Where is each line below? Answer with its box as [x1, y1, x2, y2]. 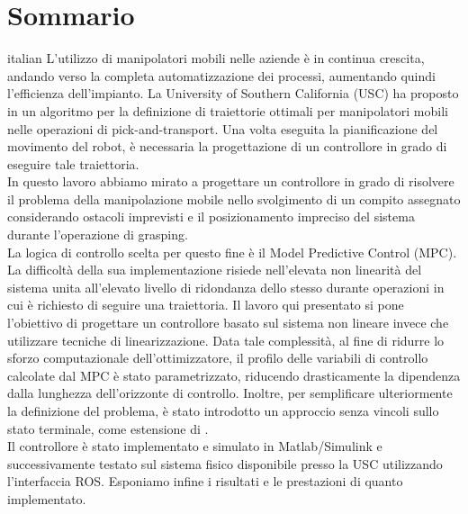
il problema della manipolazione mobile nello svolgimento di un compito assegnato [7, 189, 461, 208]
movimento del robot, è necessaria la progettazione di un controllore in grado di [7, 137, 447, 156]
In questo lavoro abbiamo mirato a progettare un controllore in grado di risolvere [7, 172, 454, 191]
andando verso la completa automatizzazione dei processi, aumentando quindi [7, 66, 436, 85]
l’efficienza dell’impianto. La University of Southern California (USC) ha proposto [7, 84, 459, 103]
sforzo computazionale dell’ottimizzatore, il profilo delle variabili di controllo [7, 348, 428, 367]
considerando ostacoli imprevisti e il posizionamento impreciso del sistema [7, 207, 415, 226]
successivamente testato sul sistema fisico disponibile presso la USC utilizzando [7, 454, 443, 473]
